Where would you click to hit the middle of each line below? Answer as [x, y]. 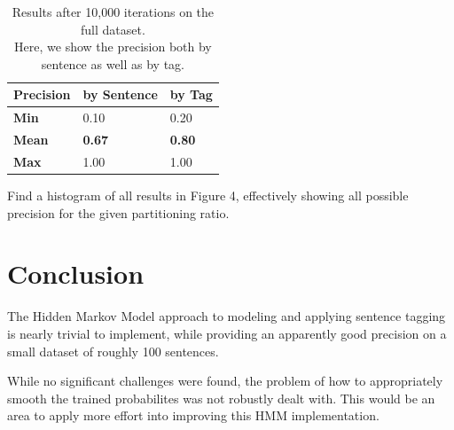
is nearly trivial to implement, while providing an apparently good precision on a [227, 333]
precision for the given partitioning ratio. [118, 212]
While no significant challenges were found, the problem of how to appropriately [225, 381]
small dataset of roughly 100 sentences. [113, 351]
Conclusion [76, 274]
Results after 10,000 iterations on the [113, 12]
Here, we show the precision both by [113, 47]
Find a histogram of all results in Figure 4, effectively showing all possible [208, 195]
